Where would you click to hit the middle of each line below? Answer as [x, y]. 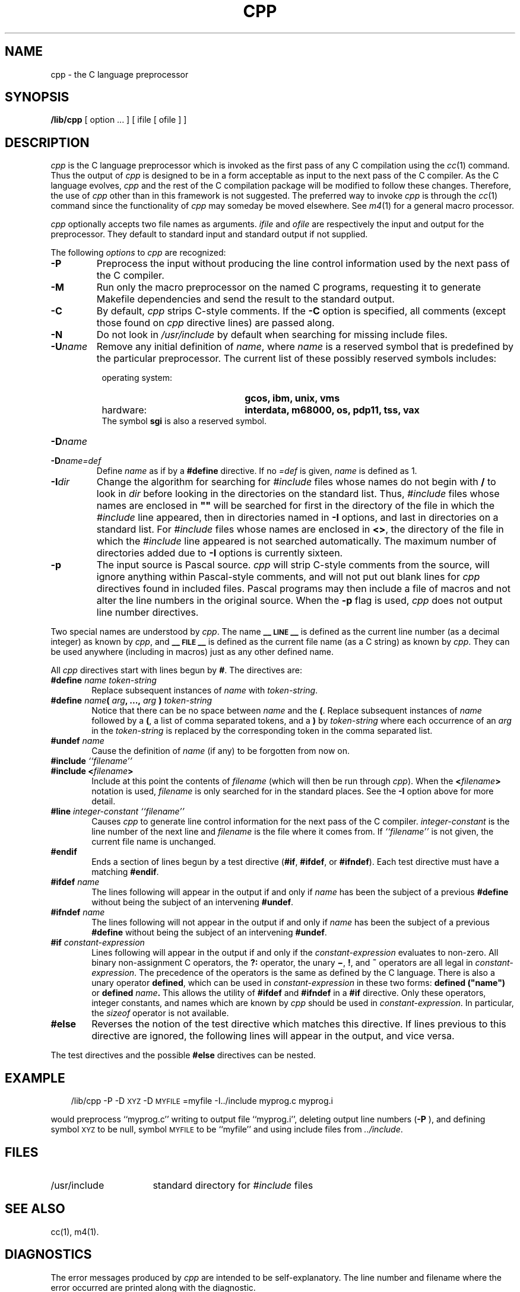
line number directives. [148, 612]
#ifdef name [75, 882]
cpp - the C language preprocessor [120, 74]
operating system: [137, 378]
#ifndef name [78, 912]
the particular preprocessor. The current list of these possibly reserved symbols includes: [297, 359]
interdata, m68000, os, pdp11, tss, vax [332, 410]
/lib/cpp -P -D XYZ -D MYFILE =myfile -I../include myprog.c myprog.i [202, 1101]
